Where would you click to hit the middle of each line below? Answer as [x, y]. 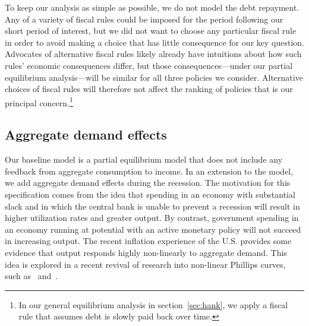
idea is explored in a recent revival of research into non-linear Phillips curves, [145, 264]
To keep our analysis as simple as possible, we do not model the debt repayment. [152, 7]
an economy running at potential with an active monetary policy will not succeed [153, 229]
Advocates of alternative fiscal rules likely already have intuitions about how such [153, 54]
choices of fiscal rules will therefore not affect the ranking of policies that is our [149, 89]
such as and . [31, 276]
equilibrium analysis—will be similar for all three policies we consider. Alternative [154, 77]
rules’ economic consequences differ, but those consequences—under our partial [149, 65]
